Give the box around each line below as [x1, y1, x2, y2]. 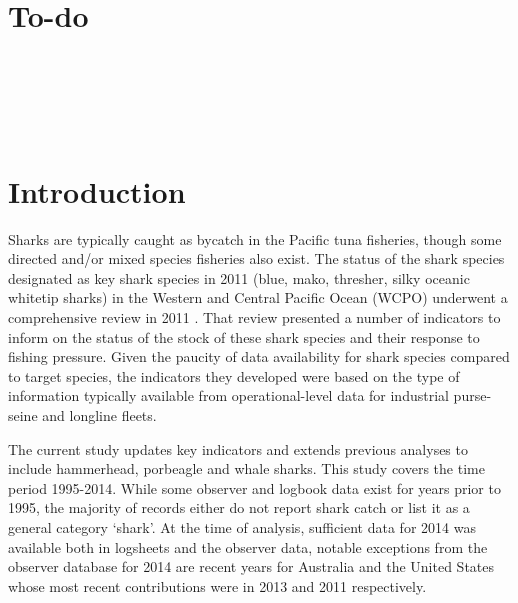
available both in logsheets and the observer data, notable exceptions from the [8, 536, 488, 557]
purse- [453, 385, 492, 406]
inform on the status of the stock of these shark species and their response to [8, 326, 480, 347]
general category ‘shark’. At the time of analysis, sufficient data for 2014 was [8, 516, 476, 537]
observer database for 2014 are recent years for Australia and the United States [8, 556, 495, 577]
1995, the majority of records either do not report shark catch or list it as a [8, 497, 470, 518]
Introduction [8, 170, 186, 211]
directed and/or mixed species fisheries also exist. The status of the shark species [8, 248, 505, 269]
